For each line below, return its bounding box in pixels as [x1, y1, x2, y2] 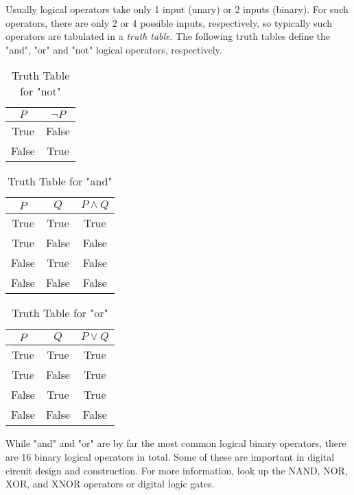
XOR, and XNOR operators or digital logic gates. [5, 476, 215, 491]
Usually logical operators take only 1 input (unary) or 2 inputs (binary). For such [5, 2, 349, 16]
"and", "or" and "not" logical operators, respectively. [5, 42, 222, 56]
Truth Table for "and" [8, 173, 113, 189]
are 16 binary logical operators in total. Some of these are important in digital [5, 449, 335, 463]
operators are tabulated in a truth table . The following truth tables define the [5, 29, 330, 43]
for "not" [20, 83, 61, 100]
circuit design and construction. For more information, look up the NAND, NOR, [5, 463, 348, 477]
